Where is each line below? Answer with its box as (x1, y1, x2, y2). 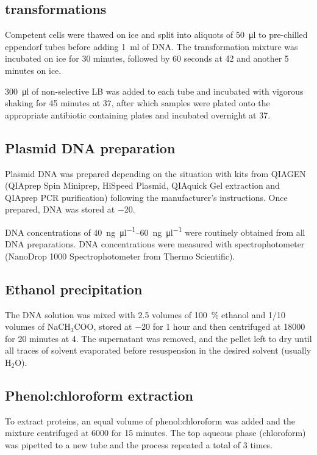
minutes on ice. (5, 64, 62, 76)
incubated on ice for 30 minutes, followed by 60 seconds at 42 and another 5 (5, 52, 289, 65)
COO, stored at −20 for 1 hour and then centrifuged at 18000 (74, 320, 305, 333)
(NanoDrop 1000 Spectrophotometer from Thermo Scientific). (5, 249, 235, 262)
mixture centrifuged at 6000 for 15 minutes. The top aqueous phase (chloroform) (5, 426, 306, 439)
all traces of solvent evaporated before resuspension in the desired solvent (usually (5, 344, 312, 357)
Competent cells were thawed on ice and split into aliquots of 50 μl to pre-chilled (5, 28, 308, 41)
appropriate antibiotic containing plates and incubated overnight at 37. (5, 108, 271, 121)
